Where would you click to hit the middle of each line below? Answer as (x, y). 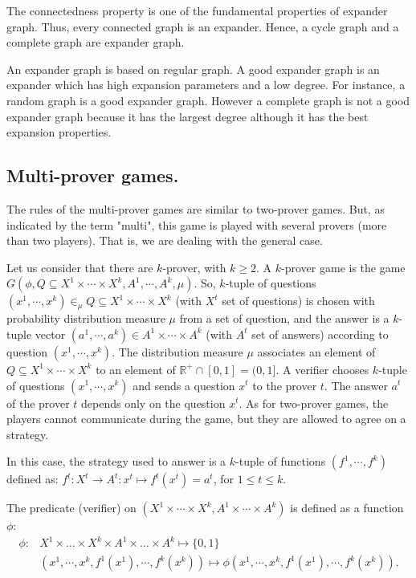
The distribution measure (181, 351)
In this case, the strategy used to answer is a (116, 461)
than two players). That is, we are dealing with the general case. (165, 240)
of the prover (38, 403)
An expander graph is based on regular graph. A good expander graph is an (193, 69)
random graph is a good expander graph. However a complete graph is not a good (208, 100)
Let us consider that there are (80, 267)
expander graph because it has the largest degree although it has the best (188, 116)
